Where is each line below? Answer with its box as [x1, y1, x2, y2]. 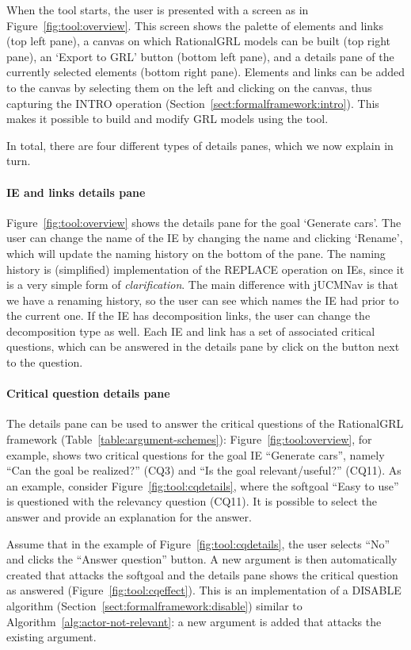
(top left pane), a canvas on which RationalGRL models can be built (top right [6, 33, 391, 49]
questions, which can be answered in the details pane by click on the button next [6, 338, 400, 355]
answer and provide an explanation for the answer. [6, 509, 252, 525]
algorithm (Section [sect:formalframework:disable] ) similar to [6, 598, 303, 613]
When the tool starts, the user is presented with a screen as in [6, 2, 309, 17]
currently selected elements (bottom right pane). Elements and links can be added [6, 63, 405, 80]
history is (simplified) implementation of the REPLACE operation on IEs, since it [6, 260, 405, 277]
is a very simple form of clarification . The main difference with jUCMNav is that [6, 276, 398, 293]
